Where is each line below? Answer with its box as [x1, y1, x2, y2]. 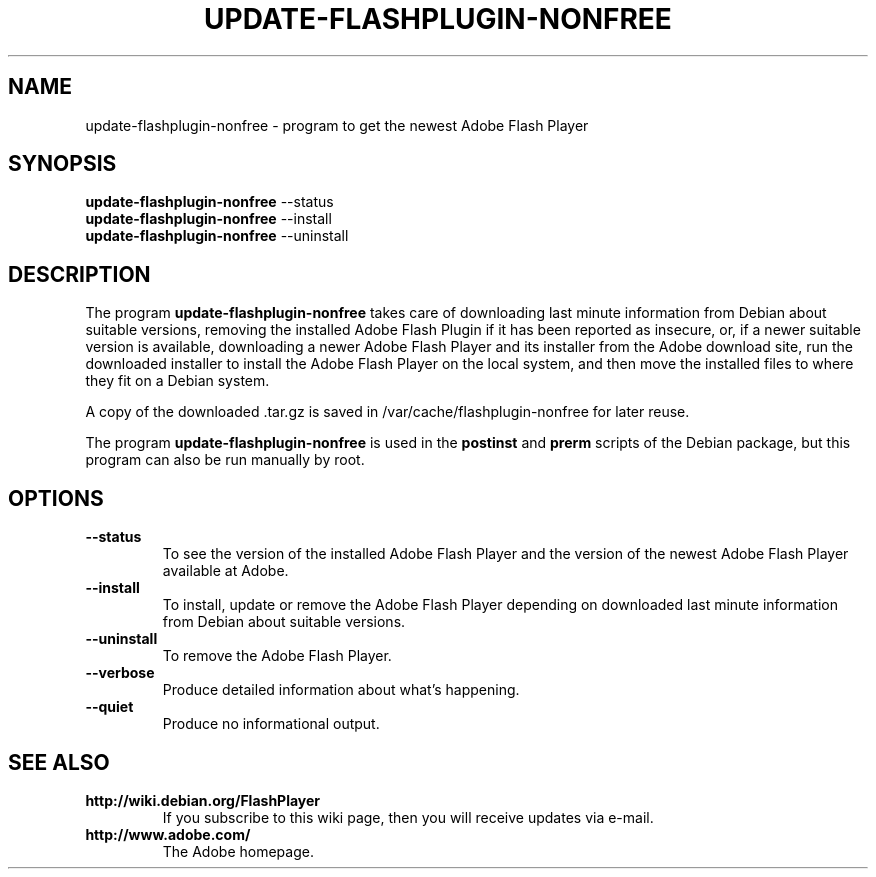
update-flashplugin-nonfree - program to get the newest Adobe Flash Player [85, 116, 589, 134]
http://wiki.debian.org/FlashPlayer [85, 791, 321, 809]
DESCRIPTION [8, 261, 151, 287]
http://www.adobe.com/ [85, 825, 251, 843]
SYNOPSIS [8, 151, 117, 177]
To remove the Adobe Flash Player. [162, 647, 392, 665]
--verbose [85, 664, 155, 682]
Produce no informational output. [162, 715, 380, 733]
